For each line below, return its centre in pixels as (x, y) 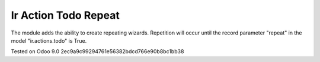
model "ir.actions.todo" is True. (49, 40)
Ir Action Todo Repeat (65, 15)
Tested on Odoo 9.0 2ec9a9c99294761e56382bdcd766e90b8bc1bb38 (97, 51)
